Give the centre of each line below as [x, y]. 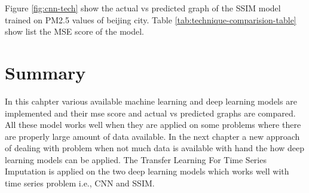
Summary [45, 72]
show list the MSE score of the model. [75, 31]
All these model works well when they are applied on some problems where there [153, 125]
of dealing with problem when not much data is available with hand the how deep [155, 148]
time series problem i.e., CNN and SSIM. [80, 183]
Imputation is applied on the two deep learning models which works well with [147, 171]
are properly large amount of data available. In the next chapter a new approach [152, 136]
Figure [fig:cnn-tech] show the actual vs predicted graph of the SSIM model [143, 8]
